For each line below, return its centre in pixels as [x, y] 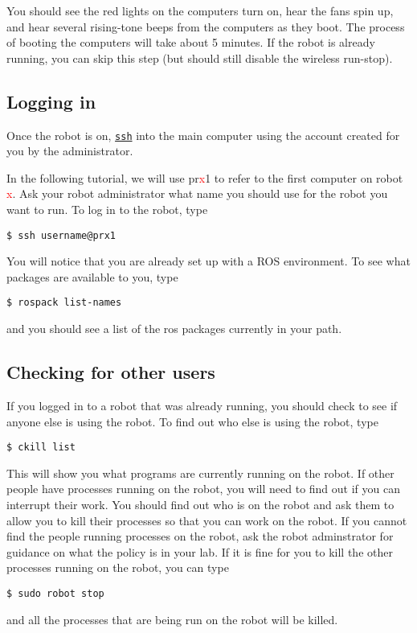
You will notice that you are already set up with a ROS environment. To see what [208, 261]
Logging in [51, 101]
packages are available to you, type [92, 276]
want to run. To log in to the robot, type [107, 210]
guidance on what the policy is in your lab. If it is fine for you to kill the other [200, 551]
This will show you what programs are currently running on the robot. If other [200, 473]
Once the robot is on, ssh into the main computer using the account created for [203, 135]
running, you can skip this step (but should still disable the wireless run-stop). [200, 58]
